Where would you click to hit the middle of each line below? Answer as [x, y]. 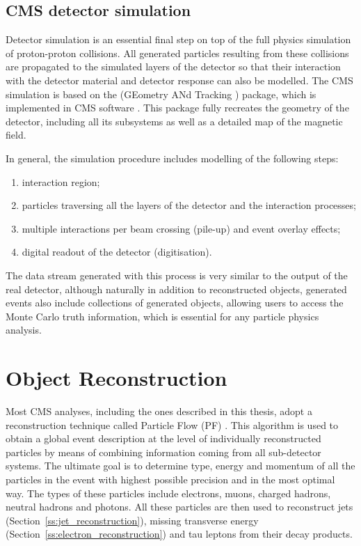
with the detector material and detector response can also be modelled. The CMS [179, 80]
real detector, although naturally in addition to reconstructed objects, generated [176, 289]
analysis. [24, 330]
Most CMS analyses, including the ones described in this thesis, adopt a [159, 411]
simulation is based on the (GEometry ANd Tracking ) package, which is [161, 94]
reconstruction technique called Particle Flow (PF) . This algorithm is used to [172, 424]
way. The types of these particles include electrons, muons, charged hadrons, [168, 493]
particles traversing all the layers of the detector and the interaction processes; [189, 205]
